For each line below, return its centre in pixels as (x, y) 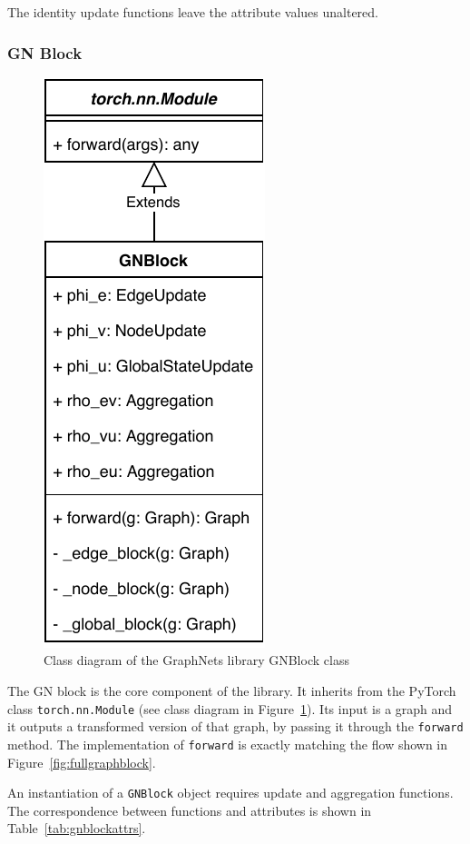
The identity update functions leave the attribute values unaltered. (193, 12)
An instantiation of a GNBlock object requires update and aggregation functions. (230, 793)
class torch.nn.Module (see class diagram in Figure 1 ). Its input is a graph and (230, 708)
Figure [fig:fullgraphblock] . (82, 762)
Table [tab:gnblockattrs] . (77, 828)
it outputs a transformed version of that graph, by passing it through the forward (235, 726)
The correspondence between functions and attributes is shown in (190, 810)
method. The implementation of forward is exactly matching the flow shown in (228, 744)
